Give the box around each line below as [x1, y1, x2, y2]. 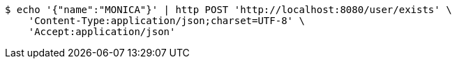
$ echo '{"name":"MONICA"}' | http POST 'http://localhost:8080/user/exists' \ [5, 4, 452, 15]
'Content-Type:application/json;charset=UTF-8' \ [28, 15, 305, 26]
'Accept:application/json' [28, 26, 176, 37]
